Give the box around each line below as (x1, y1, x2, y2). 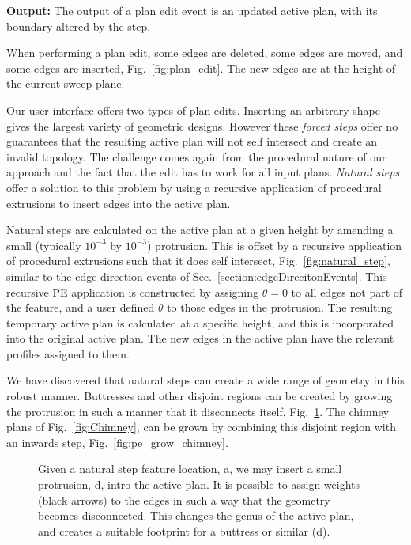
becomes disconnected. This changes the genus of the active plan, (38, 507, 354, 524)
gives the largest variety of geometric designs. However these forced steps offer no (6, 117, 398, 134)
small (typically (6, 237, 81, 253)
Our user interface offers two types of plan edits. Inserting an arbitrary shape (6, 101, 380, 118)
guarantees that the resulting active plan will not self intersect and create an (6, 133, 378, 149)
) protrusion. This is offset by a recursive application (146, 237, 402, 253)
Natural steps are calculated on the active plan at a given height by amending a (6, 221, 394, 238)
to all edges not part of (291, 283, 403, 300)
